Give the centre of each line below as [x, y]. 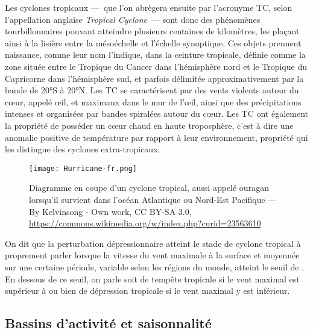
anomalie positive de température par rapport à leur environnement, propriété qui [156, 137]
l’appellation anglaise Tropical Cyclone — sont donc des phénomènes [133, 19]
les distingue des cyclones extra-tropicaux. [83, 149]
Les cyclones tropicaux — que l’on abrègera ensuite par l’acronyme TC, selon [149, 7]
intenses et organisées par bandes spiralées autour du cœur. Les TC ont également [157, 114]
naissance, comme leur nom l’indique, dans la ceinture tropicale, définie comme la [155, 54]
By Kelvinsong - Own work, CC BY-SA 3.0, [110, 211]
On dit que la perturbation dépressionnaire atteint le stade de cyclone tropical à [153, 243]
